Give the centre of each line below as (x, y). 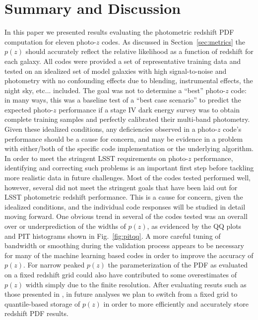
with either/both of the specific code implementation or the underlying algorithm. (129, 148)
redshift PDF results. (36, 313)
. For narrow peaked (54, 265)
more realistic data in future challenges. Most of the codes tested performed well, (128, 178)
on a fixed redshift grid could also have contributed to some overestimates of (121, 274)
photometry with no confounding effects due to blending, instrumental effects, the (129, 80)
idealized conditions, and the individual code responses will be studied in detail (125, 206)
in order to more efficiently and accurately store (176, 303)
